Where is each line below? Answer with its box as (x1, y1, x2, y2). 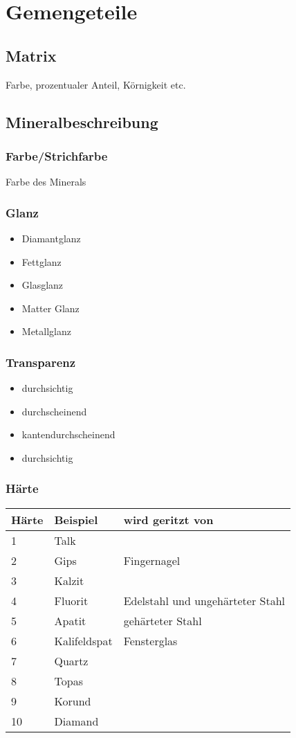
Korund (54, 692, 91, 709)
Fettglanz (21, 254, 62, 269)
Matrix (6, 44, 57, 66)
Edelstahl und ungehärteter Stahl (123, 592, 285, 609)
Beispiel (54, 511, 98, 528)
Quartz (54, 652, 89, 669)
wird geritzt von (123, 511, 214, 528)
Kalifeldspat (54, 632, 113, 649)
